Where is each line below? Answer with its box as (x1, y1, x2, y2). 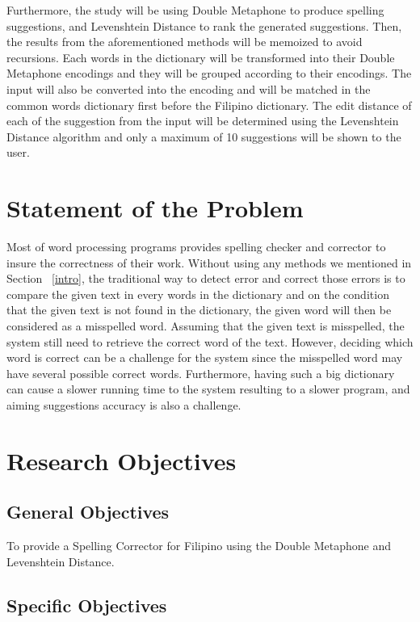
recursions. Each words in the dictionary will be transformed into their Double (6, 48, 395, 65)
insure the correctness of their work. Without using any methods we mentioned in (6, 254, 412, 271)
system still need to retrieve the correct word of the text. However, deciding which (6, 333, 414, 350)
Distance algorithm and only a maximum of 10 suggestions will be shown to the (6, 128, 401, 145)
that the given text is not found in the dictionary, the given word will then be (6, 301, 392, 318)
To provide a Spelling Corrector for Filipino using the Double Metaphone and (6, 537, 391, 554)
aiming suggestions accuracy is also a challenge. (6, 397, 241, 413)
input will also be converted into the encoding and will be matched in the (6, 80, 371, 97)
